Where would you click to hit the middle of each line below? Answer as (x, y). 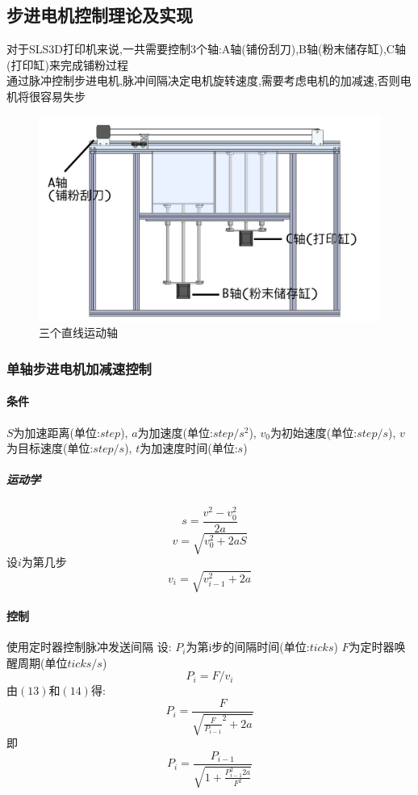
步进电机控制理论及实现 (100, 15)
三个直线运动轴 (78, 332)
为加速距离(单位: (56, 432)
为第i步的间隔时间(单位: (248, 647)
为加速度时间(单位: (189, 448)
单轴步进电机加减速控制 (79, 368)
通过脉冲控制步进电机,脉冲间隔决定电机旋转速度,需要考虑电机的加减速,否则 (203, 80)
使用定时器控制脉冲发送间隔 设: (89, 647)
